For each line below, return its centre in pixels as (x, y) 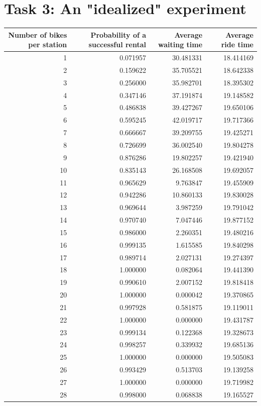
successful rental (117, 44)
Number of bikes (38, 34)
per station (48, 44)
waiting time (180, 44)
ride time (237, 44)
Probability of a (118, 34)
